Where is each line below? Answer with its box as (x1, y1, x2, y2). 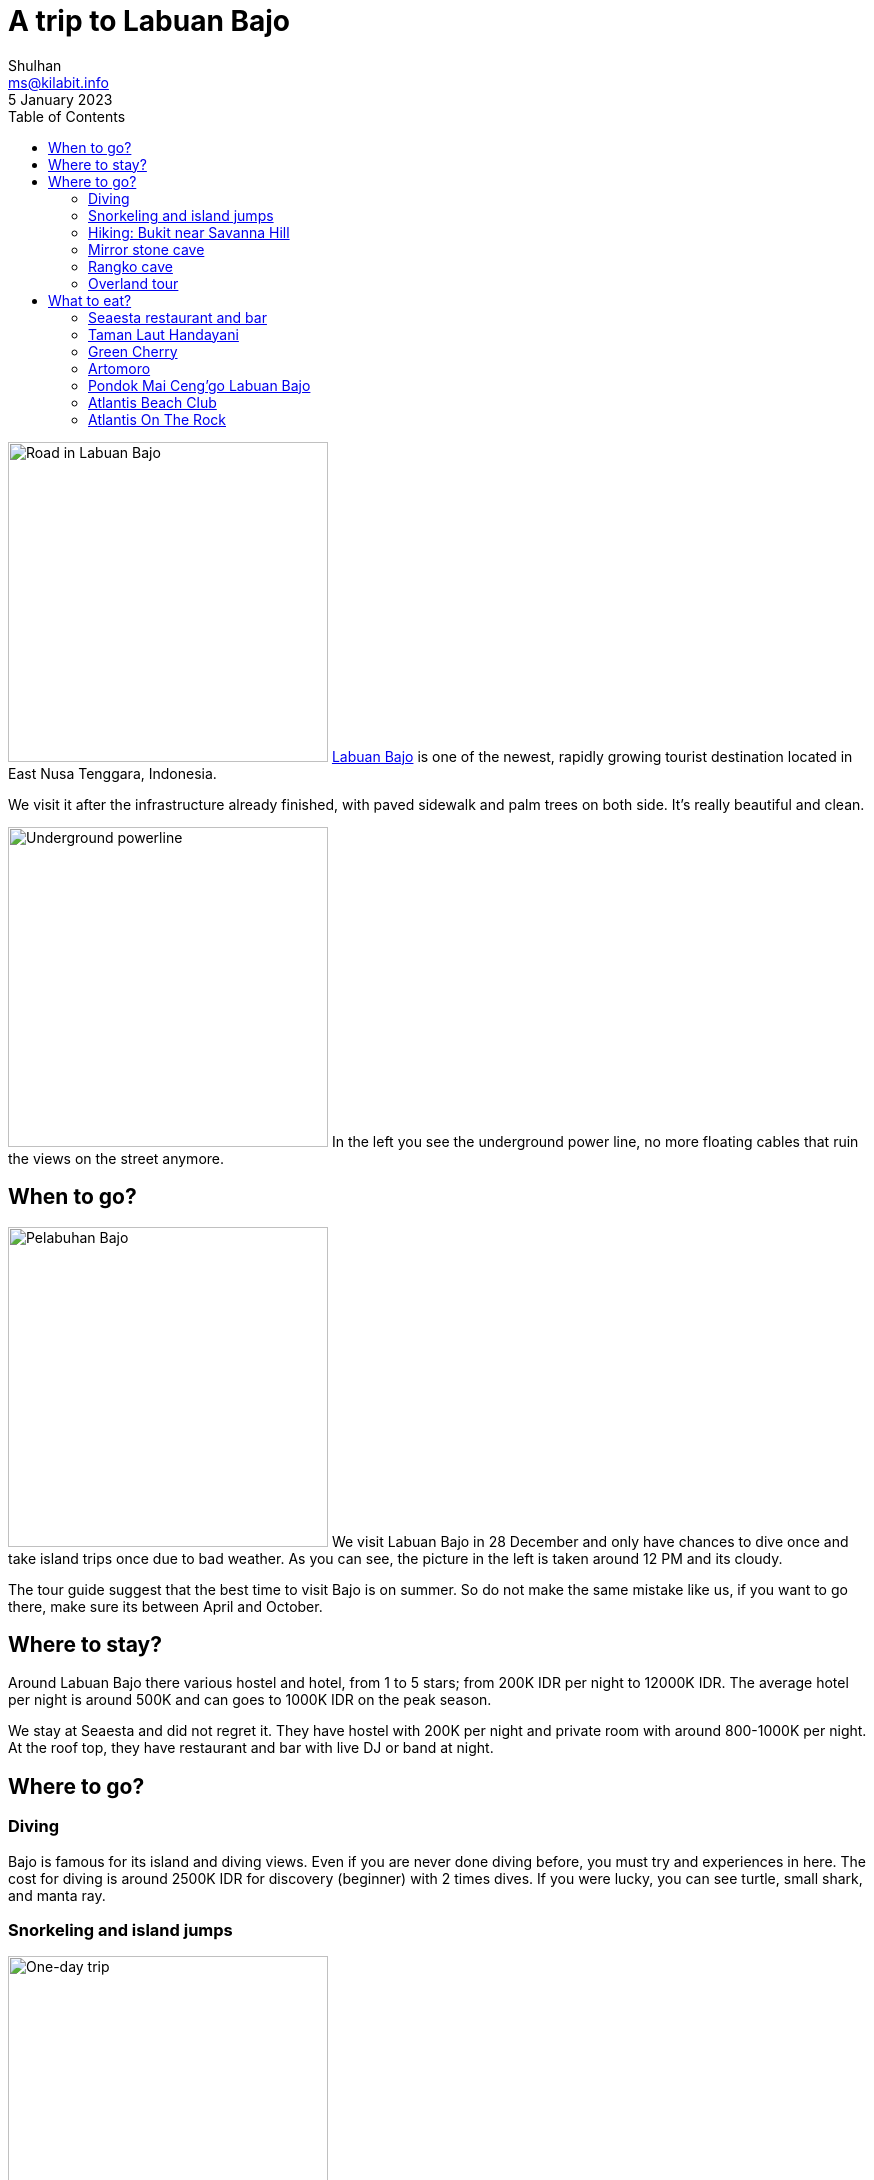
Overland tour (88, 274, 179, 292)
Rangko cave (88, 257, 173, 275)
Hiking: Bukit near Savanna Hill (88, 223, 290, 241)
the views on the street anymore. (8, 1149, 225, 1167)
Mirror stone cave (88, 240, 205, 258)
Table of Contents (8, 107, 126, 125)
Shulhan (8, 56, 62, 74)
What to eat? (48, 291, 132, 309)
